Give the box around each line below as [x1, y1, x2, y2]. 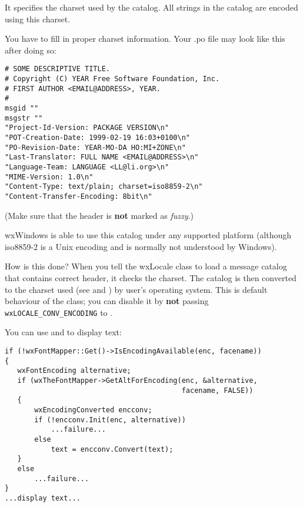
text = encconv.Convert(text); [51, 445, 174, 453]
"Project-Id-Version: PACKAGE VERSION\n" [5, 124, 169, 132]
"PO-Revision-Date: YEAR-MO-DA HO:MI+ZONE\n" [5, 143, 186, 152]
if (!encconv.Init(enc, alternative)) [34, 415, 186, 424]
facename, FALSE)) [181, 386, 254, 395]
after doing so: [5, 44, 56, 56]
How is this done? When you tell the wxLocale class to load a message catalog [5, 260, 287, 272]
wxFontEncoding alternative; [17, 366, 131, 375]
